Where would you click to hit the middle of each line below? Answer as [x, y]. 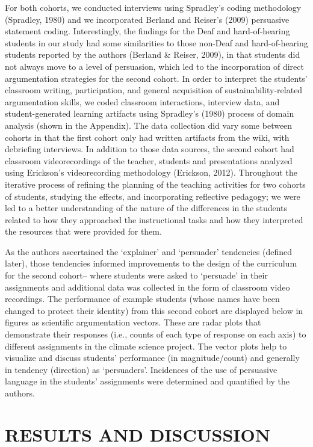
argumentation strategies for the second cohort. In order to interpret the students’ [156, 78]
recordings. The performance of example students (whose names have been [142, 299]
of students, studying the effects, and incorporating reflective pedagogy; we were [153, 196]
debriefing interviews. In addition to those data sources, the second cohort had [150, 149]
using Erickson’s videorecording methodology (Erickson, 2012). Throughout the [151, 172]
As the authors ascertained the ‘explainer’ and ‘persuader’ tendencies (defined [148, 251]
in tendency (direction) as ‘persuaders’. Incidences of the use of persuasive [141, 369]
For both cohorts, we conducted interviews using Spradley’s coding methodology [153, 7]
